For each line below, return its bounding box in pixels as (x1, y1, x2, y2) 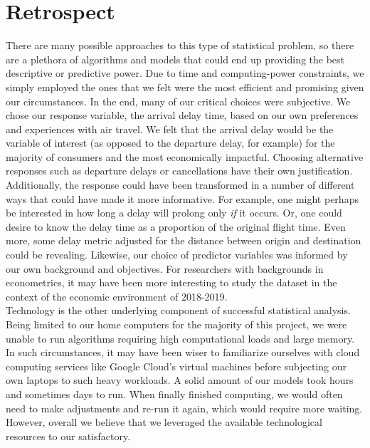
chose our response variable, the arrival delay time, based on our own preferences (6, 108, 359, 123)
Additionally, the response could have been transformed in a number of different (6, 177, 355, 192)
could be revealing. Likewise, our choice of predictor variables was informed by (6, 247, 348, 262)
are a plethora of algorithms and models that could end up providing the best (6, 51, 345, 66)
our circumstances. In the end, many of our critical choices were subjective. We (6, 93, 351, 108)
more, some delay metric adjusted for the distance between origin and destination (6, 233, 361, 248)
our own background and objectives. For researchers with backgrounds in (6, 261, 324, 276)
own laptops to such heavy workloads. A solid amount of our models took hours (6, 373, 354, 387)
